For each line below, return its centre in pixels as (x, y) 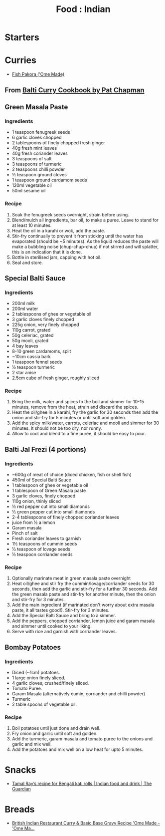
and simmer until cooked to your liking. (52, 626)
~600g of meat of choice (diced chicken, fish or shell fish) (72, 475)
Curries (21, 60)
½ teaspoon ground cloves (39, 175)
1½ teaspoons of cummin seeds (44, 544)
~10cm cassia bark (31, 357)
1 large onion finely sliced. (39, 678)
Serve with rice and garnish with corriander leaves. (64, 632)
